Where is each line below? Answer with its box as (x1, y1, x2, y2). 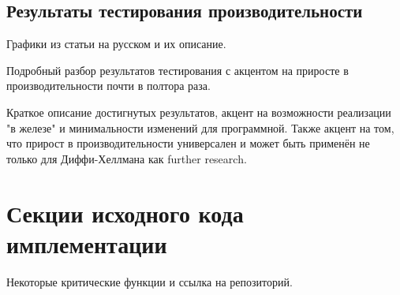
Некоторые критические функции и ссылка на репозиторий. (6, 273, 293, 289)
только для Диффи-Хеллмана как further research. (6, 150, 247, 166)
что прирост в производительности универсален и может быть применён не (6, 135, 370, 151)
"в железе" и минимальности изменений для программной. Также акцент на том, (6, 119, 394, 136)
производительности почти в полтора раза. (6, 77, 211, 94)
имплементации (6, 227, 167, 260)
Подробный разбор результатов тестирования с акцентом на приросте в (6, 62, 349, 78)
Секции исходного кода (6, 196, 244, 229)
